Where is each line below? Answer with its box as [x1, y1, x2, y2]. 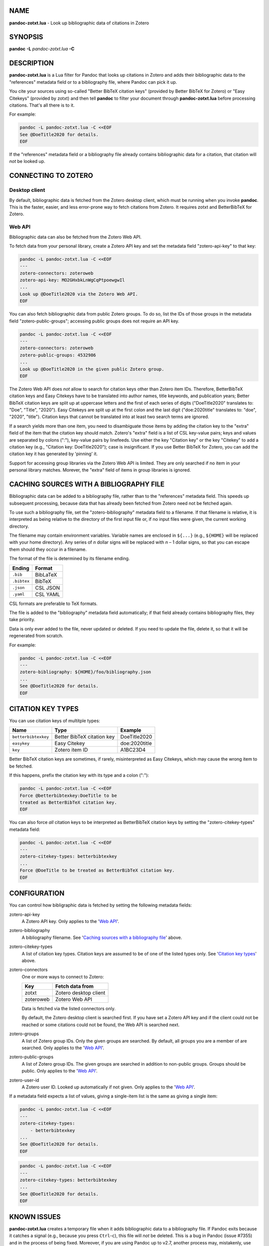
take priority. [9, 617, 35, 623]
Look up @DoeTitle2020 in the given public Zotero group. [19, 366, 164, 372]
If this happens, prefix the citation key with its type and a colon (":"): [9, 773, 149, 779]
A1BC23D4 [120, 747, 146, 754]
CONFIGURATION [9, 889, 65, 898]
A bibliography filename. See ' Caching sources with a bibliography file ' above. [21, 934, 182, 940]
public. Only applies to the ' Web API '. [21, 1068, 98, 1074]
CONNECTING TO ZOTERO [9, 171, 93, 180]
